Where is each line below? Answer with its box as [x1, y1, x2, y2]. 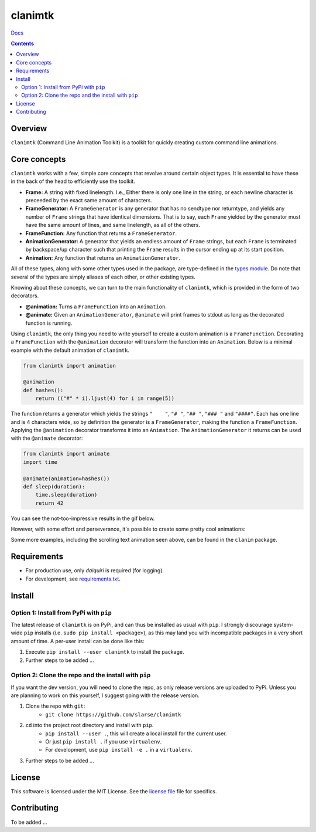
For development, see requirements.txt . [25, 575, 121, 582]
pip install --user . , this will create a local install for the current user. [45, 730, 227, 737]
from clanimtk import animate [23, 450, 110, 457]
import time [23, 459, 58, 466]
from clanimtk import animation [23, 362, 116, 369]
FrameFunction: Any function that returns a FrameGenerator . [25, 229, 177, 237]
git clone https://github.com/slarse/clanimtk [45, 711, 181, 718]
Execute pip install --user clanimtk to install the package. [25, 648, 184, 656]
